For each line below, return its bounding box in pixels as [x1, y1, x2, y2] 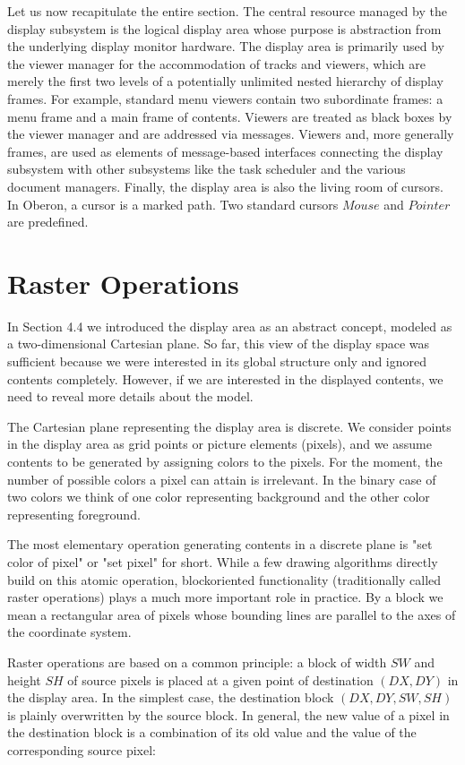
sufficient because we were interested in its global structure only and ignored [7, 352, 426, 371]
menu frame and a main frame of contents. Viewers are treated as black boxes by [7, 107, 452, 125]
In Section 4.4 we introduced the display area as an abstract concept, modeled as [7, 316, 452, 335]
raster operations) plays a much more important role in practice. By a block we [7, 588, 443, 606]
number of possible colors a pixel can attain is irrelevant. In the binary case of [7, 469, 436, 488]
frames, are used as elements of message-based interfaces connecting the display [7, 142, 443, 160]
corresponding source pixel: [7, 740, 156, 759]
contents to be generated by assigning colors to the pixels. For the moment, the [7, 452, 443, 470]
